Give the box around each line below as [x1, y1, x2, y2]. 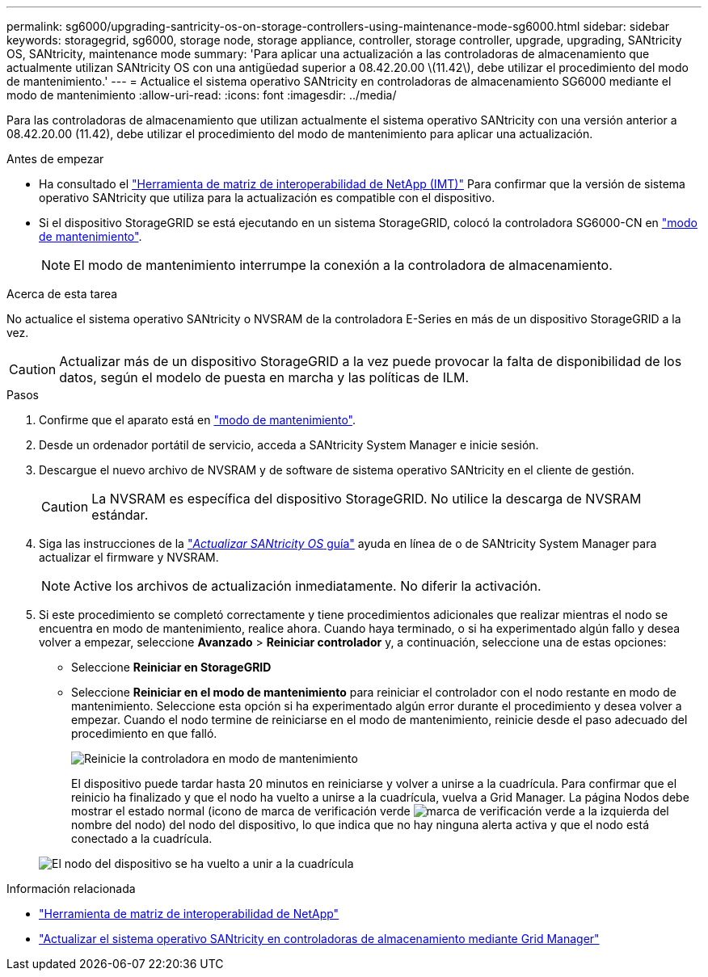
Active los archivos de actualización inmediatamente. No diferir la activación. [74, 578, 542, 594]
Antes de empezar [6, 152, 104, 166]
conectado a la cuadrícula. [71, 832, 213, 845]
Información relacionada [6, 882, 136, 895]
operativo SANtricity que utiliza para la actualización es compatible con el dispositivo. [39, 191, 495, 204]
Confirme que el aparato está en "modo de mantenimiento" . [39, 413, 356, 427]
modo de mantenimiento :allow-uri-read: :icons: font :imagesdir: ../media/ [6, 88, 397, 102]
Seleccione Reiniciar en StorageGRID [71, 660, 272, 674]
